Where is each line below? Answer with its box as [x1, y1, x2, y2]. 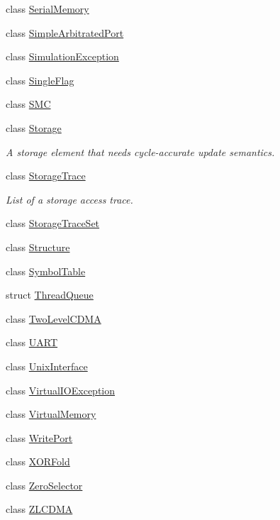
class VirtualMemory [6, 406, 96, 421]
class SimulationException [6, 49, 119, 64]
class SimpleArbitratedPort [6, 25, 124, 40]
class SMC [6, 96, 51, 111]
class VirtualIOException [6, 382, 116, 397]
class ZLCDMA [6, 502, 73, 516]
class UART [6, 335, 58, 350]
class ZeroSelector [6, 477, 83, 492]
